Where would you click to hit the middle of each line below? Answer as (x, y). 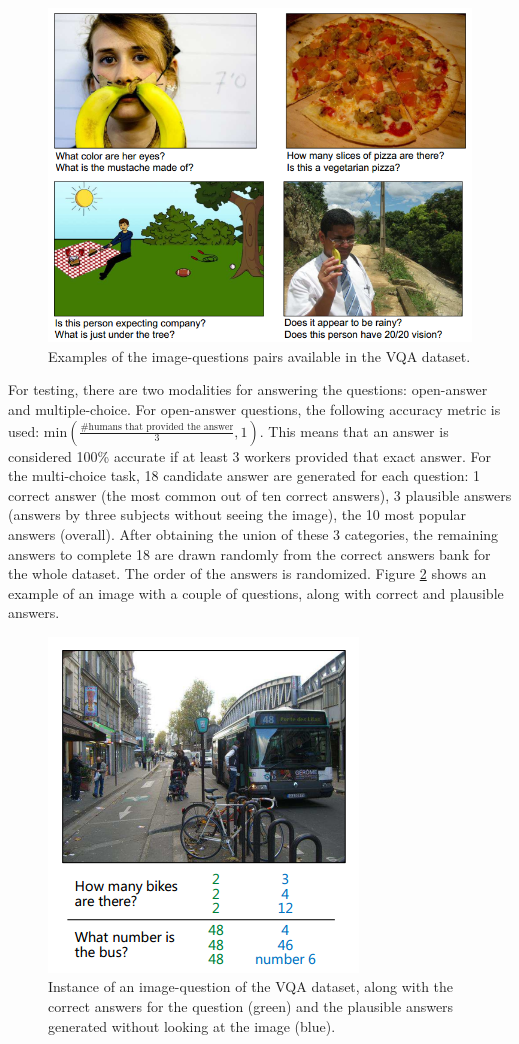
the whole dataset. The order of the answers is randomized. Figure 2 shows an (247, 573)
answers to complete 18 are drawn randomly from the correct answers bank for (249, 553)
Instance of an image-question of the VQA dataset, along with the (251, 986)
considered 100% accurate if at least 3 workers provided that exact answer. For (249, 455)
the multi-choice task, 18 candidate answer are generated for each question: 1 (244, 475)
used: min (38, 430)
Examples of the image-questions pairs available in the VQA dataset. (259, 355)
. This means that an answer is (354, 430)
